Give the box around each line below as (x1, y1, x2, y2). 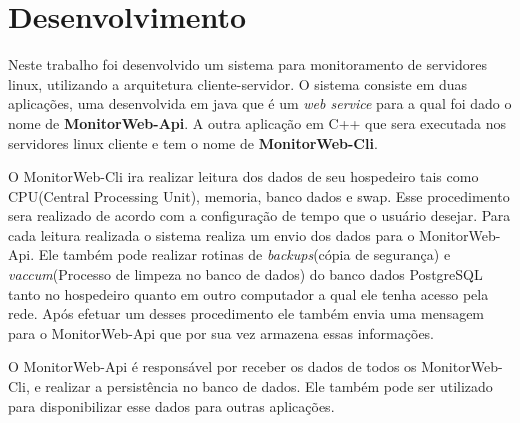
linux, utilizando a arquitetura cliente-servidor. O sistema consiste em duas (8, 73, 468, 94)
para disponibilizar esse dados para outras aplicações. (8, 395, 335, 416)
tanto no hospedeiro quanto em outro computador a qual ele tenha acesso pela (8, 283, 489, 304)
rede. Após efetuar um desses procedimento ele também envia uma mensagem (8, 303, 485, 324)
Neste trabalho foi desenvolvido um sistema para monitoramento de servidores (8, 54, 487, 75)
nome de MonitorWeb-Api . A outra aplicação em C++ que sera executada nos (8, 112, 507, 133)
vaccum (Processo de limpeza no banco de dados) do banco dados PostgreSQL (8, 264, 483, 285)
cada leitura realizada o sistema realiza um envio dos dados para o (8, 224, 415, 245)
